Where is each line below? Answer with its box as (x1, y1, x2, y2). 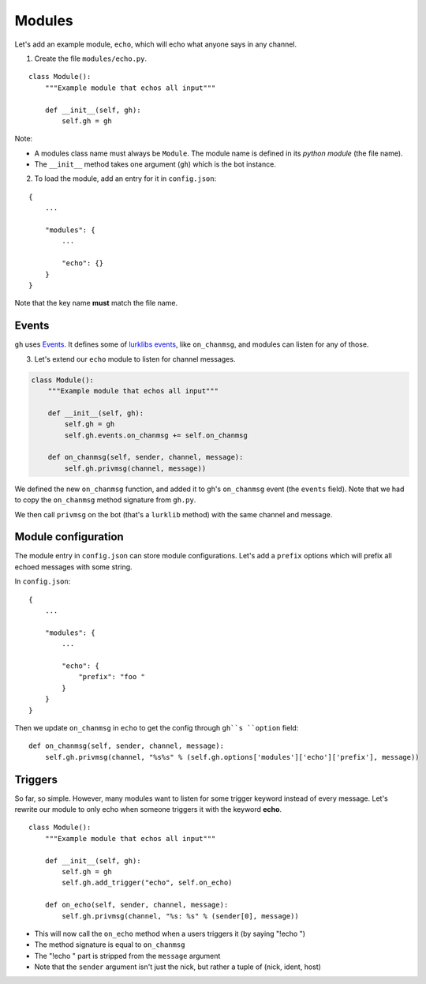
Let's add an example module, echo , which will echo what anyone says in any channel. (14, 39, 297, 49)
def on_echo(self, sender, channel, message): (44, 900, 229, 910)
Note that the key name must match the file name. (14, 299, 178, 308)
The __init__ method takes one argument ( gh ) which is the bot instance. (34, 160, 276, 169)
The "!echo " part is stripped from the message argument (34, 951, 221, 960)
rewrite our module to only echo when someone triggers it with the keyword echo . (14, 804, 282, 813)
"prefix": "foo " (78, 672, 146, 682)
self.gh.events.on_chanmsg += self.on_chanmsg (64, 430, 248, 440)
